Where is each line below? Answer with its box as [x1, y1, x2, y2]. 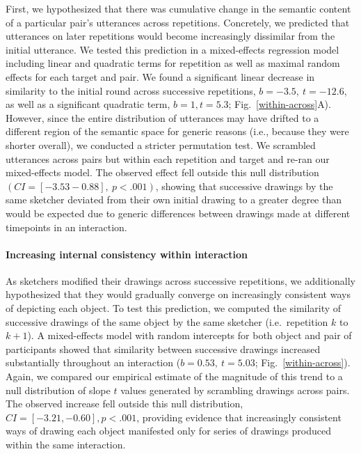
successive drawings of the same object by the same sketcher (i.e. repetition [6, 314, 328, 329]
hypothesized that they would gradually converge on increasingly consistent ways [6, 287, 351, 302]
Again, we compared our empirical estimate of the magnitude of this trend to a [6, 369, 343, 384]
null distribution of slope [6, 382, 111, 397]
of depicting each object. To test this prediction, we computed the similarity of [6, 301, 342, 315]
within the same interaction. [6, 437, 126, 452]
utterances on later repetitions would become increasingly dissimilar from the [6, 29, 335, 43]
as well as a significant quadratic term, [6, 97, 170, 111]
